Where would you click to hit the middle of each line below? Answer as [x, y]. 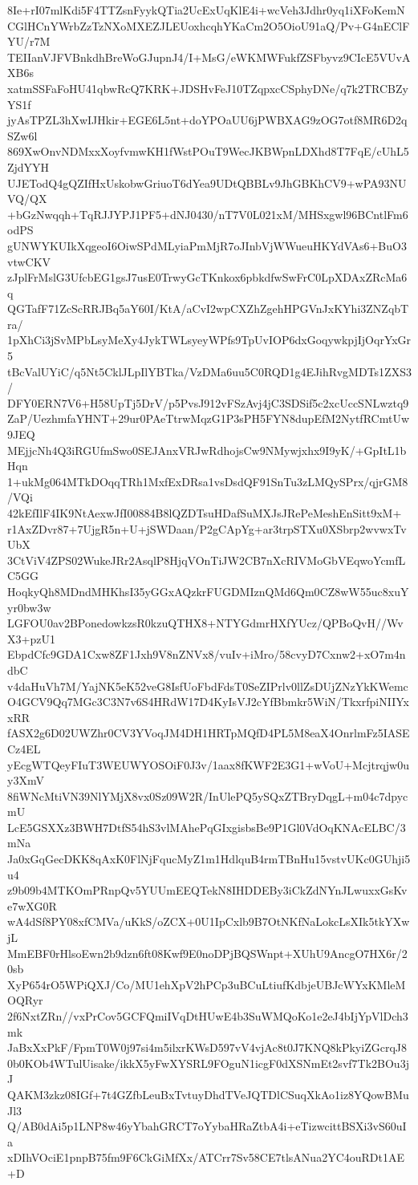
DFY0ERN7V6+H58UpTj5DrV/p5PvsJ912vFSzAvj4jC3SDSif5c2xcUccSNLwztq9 [208, 402]
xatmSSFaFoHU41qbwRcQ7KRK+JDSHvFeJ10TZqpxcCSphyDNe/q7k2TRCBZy [208, 88]
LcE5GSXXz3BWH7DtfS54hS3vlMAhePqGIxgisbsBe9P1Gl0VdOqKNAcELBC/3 [207, 827]
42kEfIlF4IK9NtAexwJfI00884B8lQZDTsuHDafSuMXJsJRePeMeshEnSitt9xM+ [205, 513]
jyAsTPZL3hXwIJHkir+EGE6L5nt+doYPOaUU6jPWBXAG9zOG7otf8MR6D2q [207, 120]
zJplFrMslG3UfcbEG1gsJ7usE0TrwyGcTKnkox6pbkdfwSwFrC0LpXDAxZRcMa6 [207, 277]
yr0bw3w [29, 607]
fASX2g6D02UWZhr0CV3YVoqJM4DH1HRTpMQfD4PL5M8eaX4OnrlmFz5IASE [209, 733]
